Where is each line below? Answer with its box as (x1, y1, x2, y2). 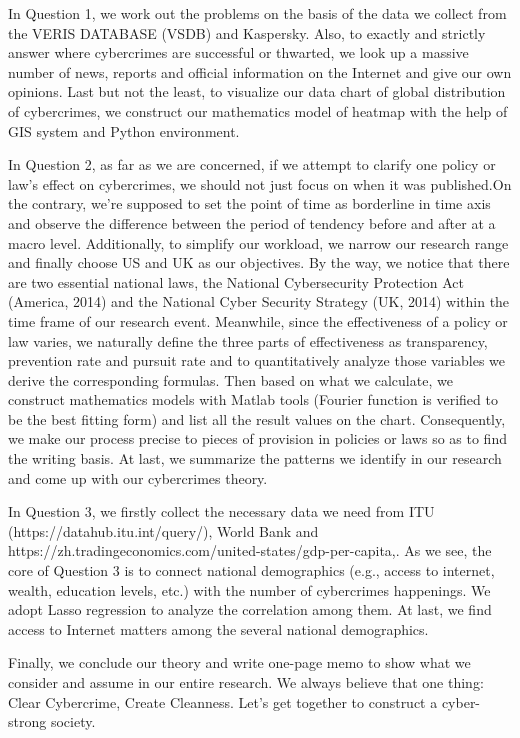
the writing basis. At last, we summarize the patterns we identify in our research (8, 448, 502, 469)
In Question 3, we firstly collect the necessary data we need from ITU (8, 501, 435, 522)
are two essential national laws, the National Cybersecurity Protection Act (8, 271, 465, 292)
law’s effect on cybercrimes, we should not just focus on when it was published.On (8, 173, 512, 194)
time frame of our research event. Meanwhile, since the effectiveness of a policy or (8, 310, 508, 331)
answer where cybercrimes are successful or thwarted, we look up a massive (8, 42, 469, 63)
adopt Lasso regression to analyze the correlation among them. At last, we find (8, 599, 492, 620)
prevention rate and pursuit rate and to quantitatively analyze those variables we (8, 350, 506, 371)
